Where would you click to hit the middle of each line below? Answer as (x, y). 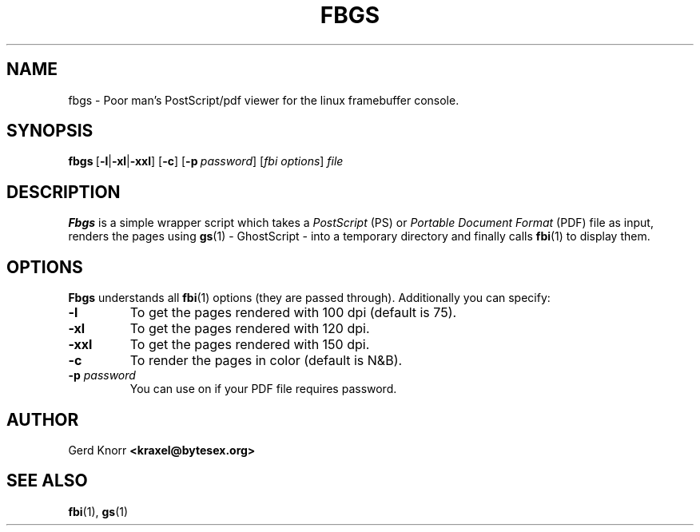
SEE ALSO (47, 481)
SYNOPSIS (50, 131)
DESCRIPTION (64, 192)
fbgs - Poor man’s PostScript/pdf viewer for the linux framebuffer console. (264, 100)
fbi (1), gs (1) (98, 511)
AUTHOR (43, 419)
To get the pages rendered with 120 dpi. (250, 329)
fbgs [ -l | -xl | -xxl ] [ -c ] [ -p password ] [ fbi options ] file (206, 161)
